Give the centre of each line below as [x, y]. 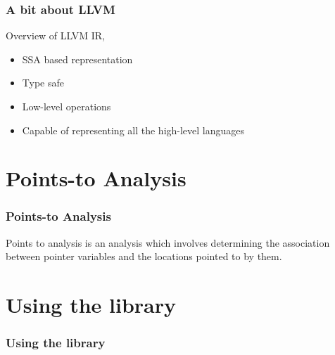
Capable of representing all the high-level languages [133, 130]
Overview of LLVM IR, [56, 35]
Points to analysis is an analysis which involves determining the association [168, 242]
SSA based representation [77, 59]
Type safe [43, 83]
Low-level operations [67, 106]
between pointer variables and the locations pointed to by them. [144, 256]
